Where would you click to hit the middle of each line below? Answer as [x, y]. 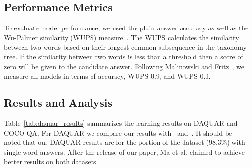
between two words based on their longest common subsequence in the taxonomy [125, 47]
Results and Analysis [58, 102]
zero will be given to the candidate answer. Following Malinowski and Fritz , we [124, 66]
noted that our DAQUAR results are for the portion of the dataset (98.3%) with [125, 142]
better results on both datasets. [51, 161]
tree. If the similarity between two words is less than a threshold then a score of [124, 56]
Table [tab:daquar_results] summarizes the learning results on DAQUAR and [121, 123]
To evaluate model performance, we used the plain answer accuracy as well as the [126, 28]
